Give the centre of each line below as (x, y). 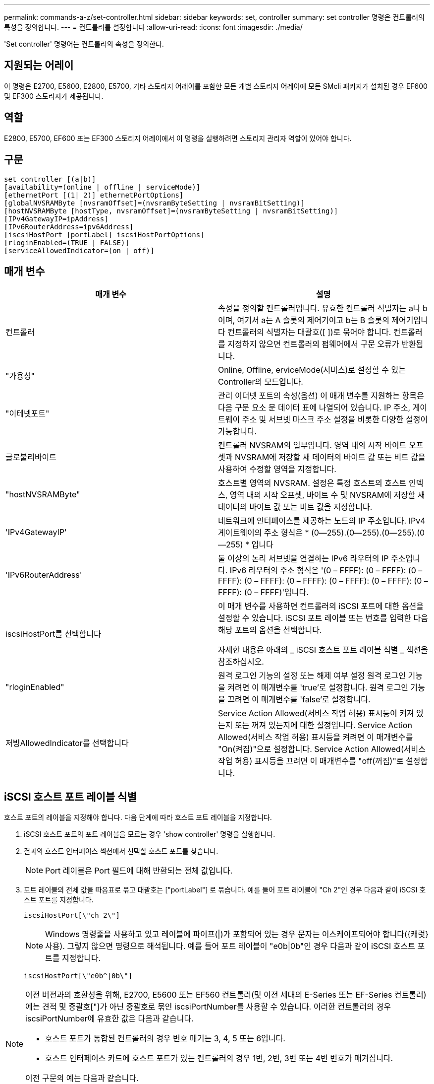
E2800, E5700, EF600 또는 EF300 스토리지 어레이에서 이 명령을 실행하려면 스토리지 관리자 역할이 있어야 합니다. (178, 138)
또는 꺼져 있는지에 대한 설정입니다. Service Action (323, 725)
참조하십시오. (241, 662)
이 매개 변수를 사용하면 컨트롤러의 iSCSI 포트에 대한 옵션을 (321, 606)
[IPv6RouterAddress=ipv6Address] (69, 227)
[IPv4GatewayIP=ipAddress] (56, 219)
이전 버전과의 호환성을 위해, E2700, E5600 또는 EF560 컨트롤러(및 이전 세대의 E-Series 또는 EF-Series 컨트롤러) (226, 995)
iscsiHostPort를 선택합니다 (53, 634)
